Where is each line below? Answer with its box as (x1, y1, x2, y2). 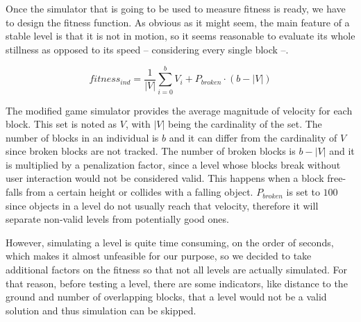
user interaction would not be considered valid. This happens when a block (6, 171, 324, 185)
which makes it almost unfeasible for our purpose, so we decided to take (6, 248, 312, 263)
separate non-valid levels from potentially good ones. (6, 212, 229, 226)
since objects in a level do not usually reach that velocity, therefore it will (6, 198, 319, 212)
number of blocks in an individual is (6, 130, 159, 144)
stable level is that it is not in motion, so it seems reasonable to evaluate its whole (6, 28, 355, 43)
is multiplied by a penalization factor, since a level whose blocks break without (6, 157, 341, 171)
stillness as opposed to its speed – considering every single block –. (6, 42, 289, 56)
